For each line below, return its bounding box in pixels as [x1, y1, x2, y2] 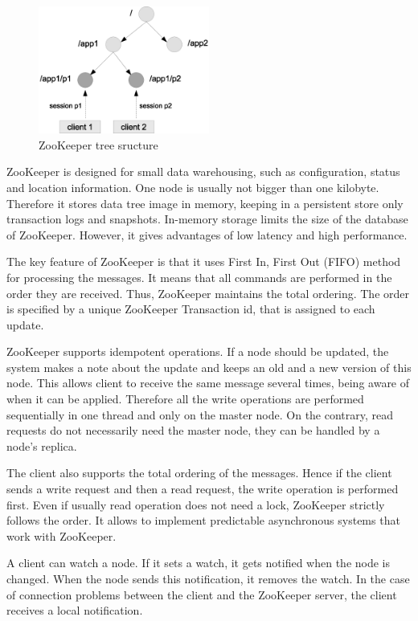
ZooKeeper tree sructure [39, 136, 158, 153]
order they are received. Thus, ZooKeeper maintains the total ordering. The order [6, 284, 410, 301]
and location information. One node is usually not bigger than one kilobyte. [6, 178, 379, 195]
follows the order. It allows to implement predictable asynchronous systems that [6, 512, 400, 529]
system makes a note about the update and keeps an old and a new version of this [6, 358, 412, 375]
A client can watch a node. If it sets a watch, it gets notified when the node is [6, 554, 391, 571]
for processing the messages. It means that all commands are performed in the [6, 268, 392, 285]
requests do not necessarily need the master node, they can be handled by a [6, 422, 380, 439]
